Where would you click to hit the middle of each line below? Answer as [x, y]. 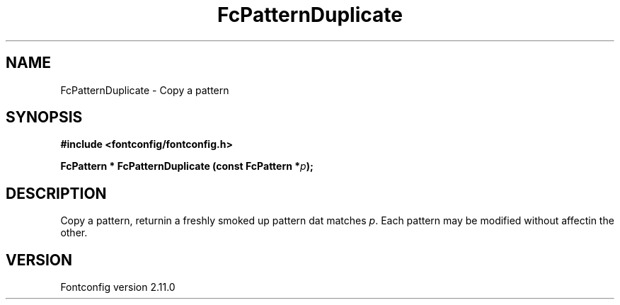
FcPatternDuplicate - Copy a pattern [145, 90]
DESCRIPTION [56, 193]
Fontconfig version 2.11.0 [118, 287]
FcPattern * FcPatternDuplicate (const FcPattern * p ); [187, 166]
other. [74, 233]
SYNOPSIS [44, 117]
